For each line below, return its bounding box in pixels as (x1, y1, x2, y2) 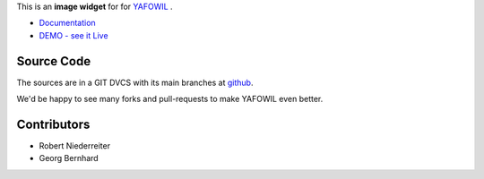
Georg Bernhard (39, 153, 99, 164)
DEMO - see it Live (39, 30, 108, 40)
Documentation (39, 18, 96, 29)
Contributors (16, 116, 91, 132)
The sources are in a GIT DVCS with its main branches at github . (16, 77, 254, 88)
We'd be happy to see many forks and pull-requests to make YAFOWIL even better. (16, 94, 324, 105)
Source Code (16, 54, 91, 69)
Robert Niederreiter (39, 140, 111, 151)
